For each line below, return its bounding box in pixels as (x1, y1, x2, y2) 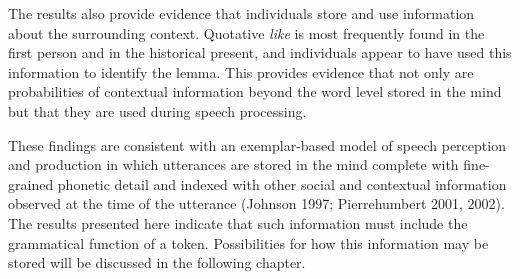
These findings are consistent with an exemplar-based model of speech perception (8, 134, 506, 155)
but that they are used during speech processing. (8, 100, 307, 121)
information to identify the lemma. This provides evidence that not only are (8, 61, 474, 82)
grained (8, 173, 54, 194)
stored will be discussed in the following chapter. (8, 252, 306, 273)
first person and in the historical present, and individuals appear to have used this (8, 42, 512, 63)
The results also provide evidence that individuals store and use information (8, 3, 475, 23)
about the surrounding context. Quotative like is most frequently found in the (8, 22, 485, 43)
